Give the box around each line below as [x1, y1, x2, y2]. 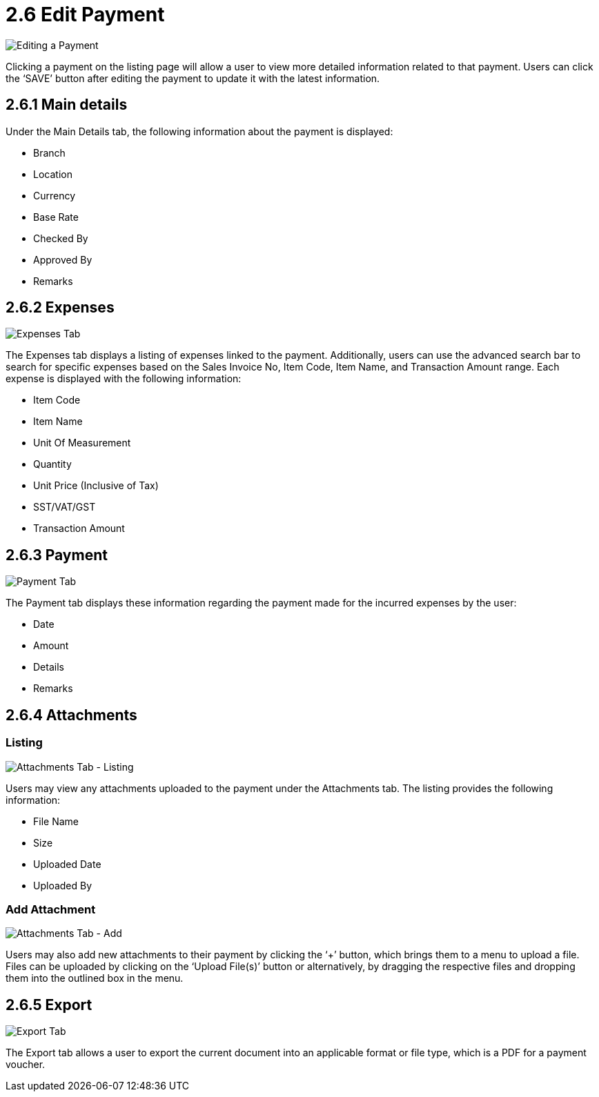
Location [33, 168, 72, 180]
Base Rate [33, 210, 79, 223]
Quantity [33, 458, 72, 471]
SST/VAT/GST [33, 501, 96, 513]
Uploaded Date [33, 858, 101, 870]
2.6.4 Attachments [6, 706, 137, 724]
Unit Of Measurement [33, 437, 131, 449]
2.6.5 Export [6, 996, 92, 1014]
